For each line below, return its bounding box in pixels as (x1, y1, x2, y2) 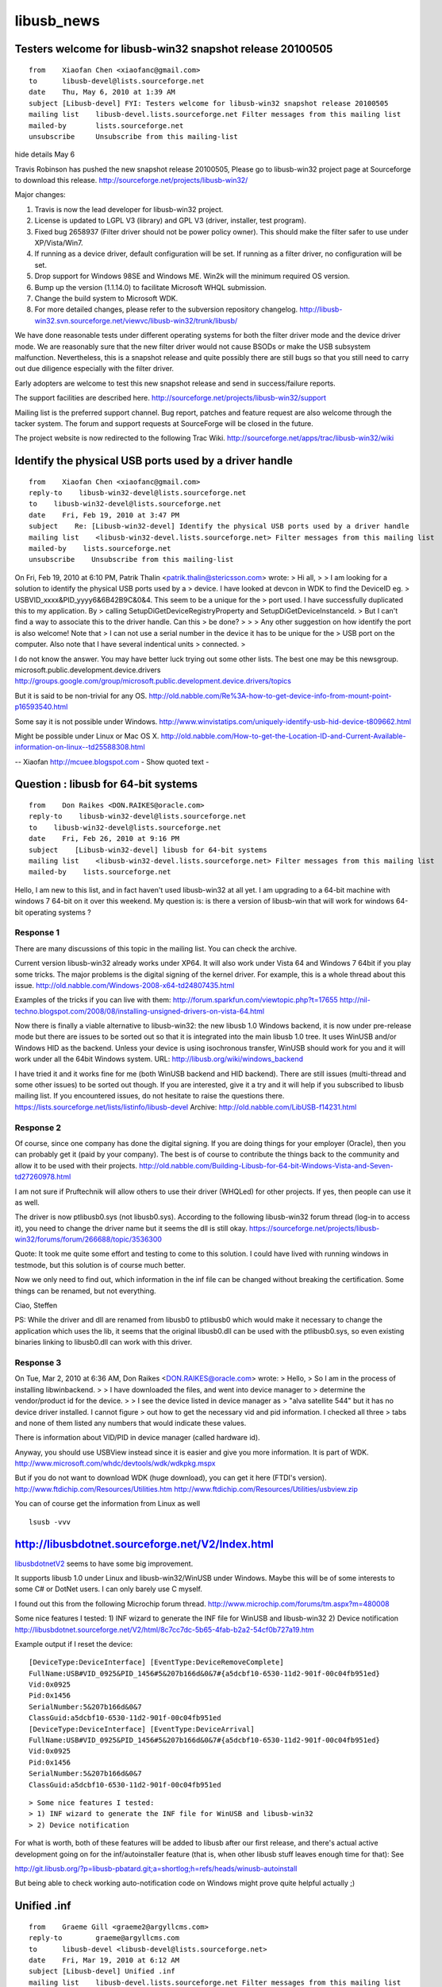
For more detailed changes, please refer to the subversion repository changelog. (34, 304, 298, 314)
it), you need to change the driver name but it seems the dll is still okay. (14, 1223, 248, 1233)
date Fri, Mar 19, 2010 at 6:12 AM (29, 1955, 180, 1965)
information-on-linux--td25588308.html (14, 742, 146, 752)
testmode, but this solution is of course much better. (14, 1260, 186, 1269)
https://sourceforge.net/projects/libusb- (248, 1223, 380, 1233)
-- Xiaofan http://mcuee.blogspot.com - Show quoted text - (14, 757, 209, 766)
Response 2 (14, 1121, 62, 1133)
